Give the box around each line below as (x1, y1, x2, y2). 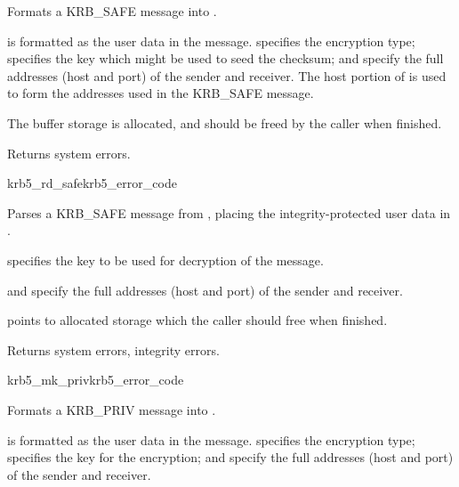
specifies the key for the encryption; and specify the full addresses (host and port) (7, 448, 454, 467)
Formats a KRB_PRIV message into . (7, 400, 216, 418)
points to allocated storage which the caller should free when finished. (7, 311, 388, 329)
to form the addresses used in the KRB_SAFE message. (7, 84, 314, 102)
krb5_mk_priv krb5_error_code (7, 370, 184, 389)
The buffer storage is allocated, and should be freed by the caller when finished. (7, 113, 442, 132)
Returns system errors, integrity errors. (7, 340, 220, 359)
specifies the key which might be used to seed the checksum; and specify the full (7, 49, 444, 68)
